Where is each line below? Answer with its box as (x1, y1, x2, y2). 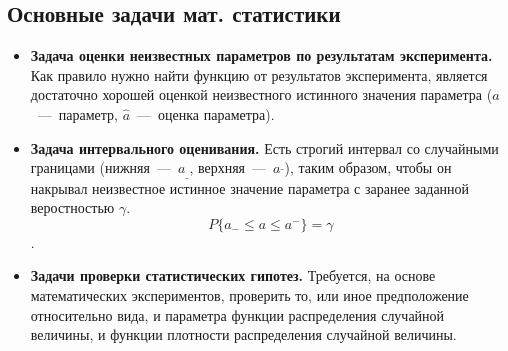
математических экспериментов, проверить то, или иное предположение (30, 285, 469, 305)
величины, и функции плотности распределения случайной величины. (30, 324, 457, 345)
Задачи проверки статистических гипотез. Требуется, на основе (30, 265, 436, 286)
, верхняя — (189, 157, 267, 178)
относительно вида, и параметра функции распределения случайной (30, 304, 445, 325)
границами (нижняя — (30, 157, 171, 178)
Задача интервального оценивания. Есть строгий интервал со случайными (30, 137, 499, 158)
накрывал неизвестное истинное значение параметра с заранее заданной (30, 177, 470, 198)
